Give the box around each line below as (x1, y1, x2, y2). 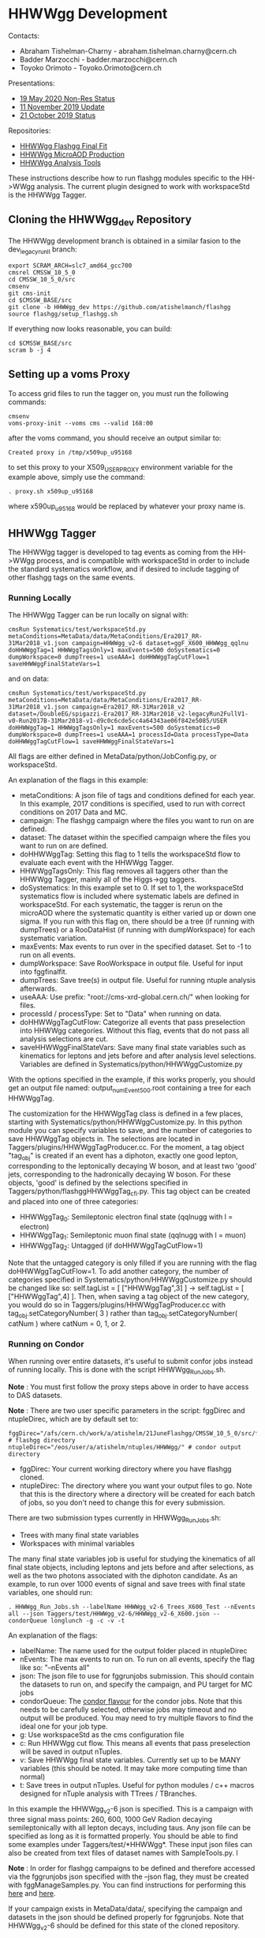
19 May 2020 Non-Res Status (19, 93, 116, 103)
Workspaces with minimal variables (19, 1539, 136, 1548)
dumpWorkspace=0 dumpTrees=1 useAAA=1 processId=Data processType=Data (8, 731, 248, 739)
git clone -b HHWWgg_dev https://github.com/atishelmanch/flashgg (8, 303, 231, 311)
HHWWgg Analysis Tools (19, 157, 101, 167)
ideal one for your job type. (19, 1721, 108, 1731)
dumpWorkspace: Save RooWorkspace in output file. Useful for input (19, 958, 243, 969)
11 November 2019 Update (19, 102, 105, 111)
